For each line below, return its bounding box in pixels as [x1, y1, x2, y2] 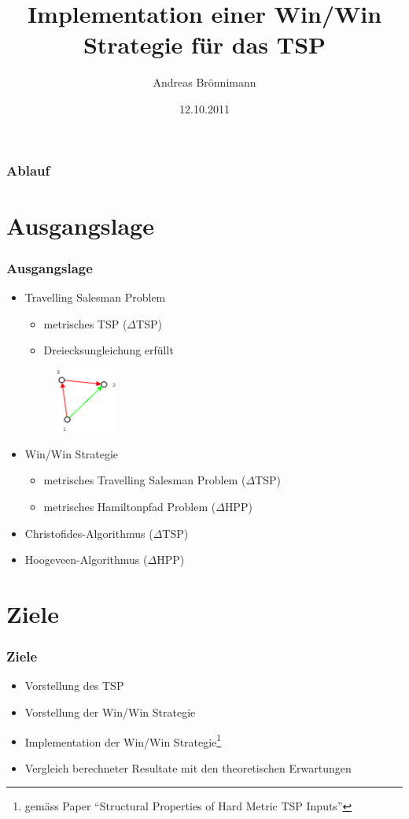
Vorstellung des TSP [24, 677, 124, 694]
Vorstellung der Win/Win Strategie [24, 703, 196, 720]
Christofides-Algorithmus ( [24, 524, 153, 541]
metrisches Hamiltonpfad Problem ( [43, 498, 216, 514]
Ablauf [6, 160, 50, 180]
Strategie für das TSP [83, 28, 326, 61]
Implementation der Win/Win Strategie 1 [24, 731, 222, 750]
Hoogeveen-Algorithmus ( [24, 551, 148, 568]
